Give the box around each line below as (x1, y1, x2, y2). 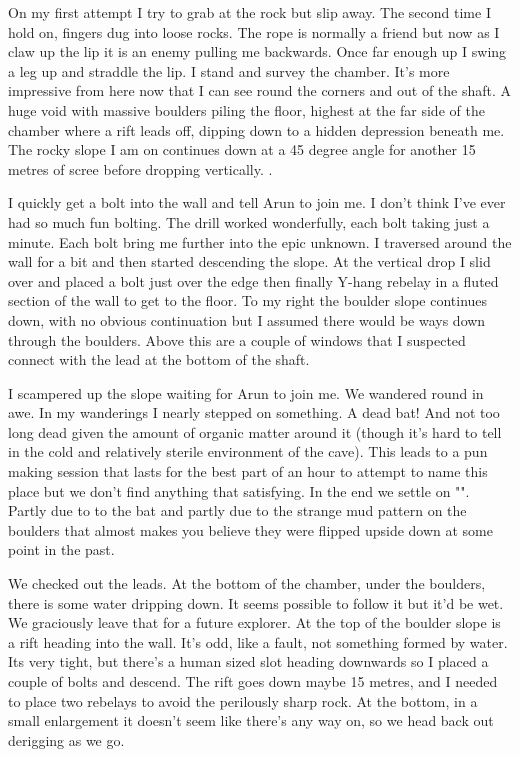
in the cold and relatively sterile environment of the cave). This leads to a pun (8, 441, 488, 462)
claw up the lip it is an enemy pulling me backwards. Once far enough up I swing (8, 41, 507, 62)
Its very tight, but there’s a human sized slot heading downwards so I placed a (8, 651, 489, 672)
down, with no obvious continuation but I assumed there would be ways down (8, 309, 486, 330)
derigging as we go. (8, 729, 125, 750)
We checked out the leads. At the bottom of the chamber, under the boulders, (8, 573, 486, 594)
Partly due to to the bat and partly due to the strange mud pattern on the (8, 500, 467, 521)
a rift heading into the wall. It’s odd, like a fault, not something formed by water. (8, 631, 508, 652)
